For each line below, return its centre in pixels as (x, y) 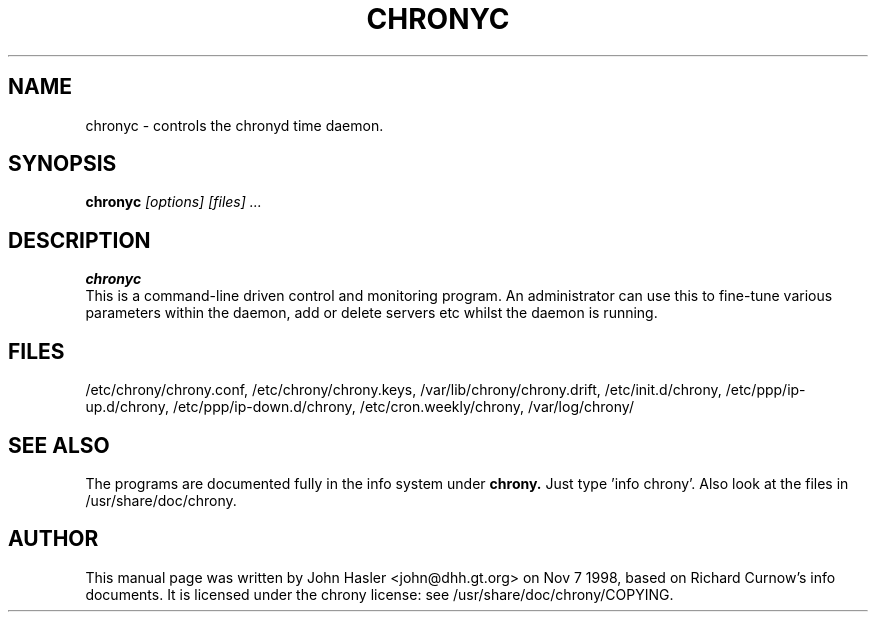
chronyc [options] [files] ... (173, 202)
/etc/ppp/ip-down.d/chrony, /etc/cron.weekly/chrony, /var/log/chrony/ (403, 407)
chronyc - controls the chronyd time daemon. (234, 125)
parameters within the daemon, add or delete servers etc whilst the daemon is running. (371, 313)
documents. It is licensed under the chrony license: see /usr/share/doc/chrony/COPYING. (379, 594)
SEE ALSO (59, 445)
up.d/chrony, (127, 407)
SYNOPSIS (62, 164)
